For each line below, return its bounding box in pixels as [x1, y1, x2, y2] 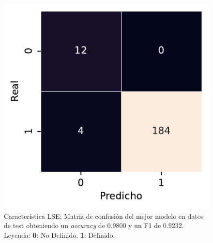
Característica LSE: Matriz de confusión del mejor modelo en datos [4, 211, 204, 221]
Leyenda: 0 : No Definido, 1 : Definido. [4, 229, 115, 240]
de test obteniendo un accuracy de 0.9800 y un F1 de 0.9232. [4, 220, 184, 230]
